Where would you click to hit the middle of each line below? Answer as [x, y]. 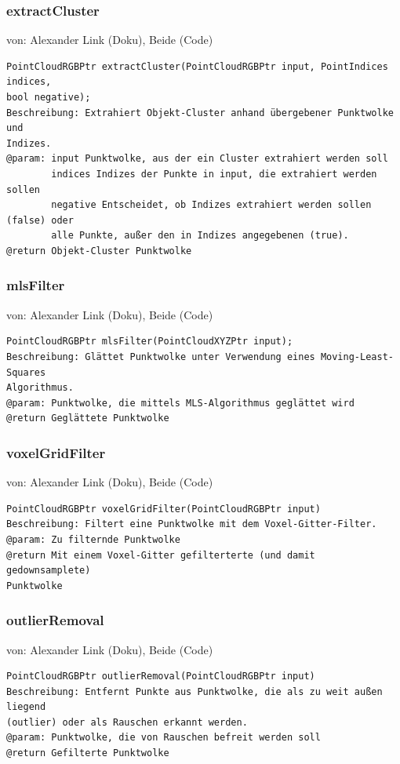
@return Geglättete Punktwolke [88, 418]
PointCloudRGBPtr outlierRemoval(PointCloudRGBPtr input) [161, 677]
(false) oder [40, 220]
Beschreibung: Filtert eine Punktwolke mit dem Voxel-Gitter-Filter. [192, 524]
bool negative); [49, 97]
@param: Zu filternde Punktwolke [93, 539]
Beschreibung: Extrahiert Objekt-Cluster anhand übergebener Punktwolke [200, 113]
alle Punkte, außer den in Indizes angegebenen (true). [200, 236]
